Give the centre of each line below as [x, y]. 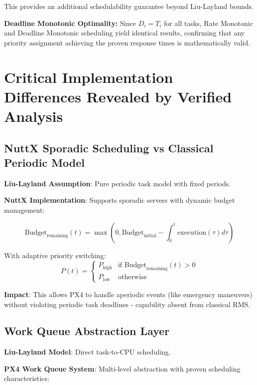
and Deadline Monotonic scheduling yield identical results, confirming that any [125, 33]
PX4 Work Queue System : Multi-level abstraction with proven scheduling [122, 368]
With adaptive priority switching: [55, 255]
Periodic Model [45, 162]
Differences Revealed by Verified [118, 96]
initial [150, 236]
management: [24, 209]
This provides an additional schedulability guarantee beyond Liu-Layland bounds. [129, 6]
